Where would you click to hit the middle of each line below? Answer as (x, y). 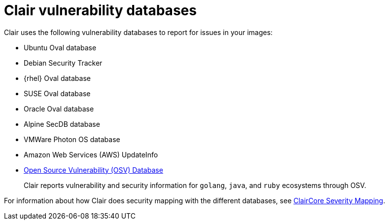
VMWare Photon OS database (72, 139)
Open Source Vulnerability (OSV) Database (93, 170)
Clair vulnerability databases (100, 10)
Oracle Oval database (59, 109)
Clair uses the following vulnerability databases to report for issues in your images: (138, 32)
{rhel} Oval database (57, 78)
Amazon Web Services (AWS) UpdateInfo (91, 154)
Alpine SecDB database (62, 124)
